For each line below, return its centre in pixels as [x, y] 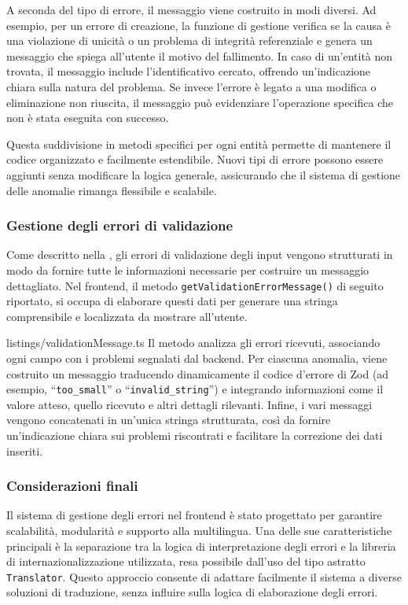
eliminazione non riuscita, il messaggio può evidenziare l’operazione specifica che [200, 102]
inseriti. [25, 450]
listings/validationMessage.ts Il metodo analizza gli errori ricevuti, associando [193, 343]
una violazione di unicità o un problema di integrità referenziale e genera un [189, 41]
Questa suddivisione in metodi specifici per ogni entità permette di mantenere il [199, 144]
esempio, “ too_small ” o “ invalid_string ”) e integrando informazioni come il [195, 389]
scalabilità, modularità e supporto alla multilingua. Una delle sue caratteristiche [199, 530]
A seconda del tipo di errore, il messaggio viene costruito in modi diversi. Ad [191, 9]
